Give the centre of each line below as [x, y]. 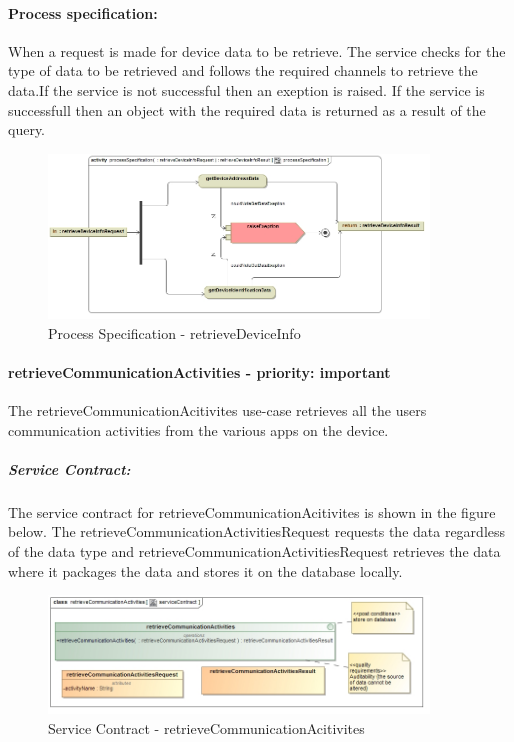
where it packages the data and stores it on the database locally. [205, 570]
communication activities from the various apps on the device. [198, 429]
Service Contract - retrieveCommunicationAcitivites [206, 727]
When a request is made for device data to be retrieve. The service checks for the [257, 50]
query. [27, 129]
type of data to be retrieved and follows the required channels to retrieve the [243, 70]
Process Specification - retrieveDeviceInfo [174, 332]
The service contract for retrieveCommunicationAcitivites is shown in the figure [252, 511]
